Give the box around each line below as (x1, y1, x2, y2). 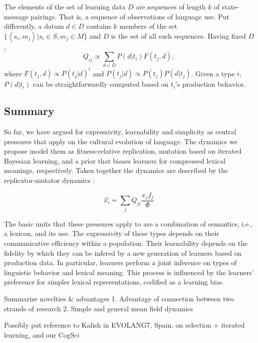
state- (222, 1, 239, 11)
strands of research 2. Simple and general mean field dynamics (4, 303, 193, 313)
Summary (4, 103, 55, 118)
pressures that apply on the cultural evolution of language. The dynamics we (4, 136, 238, 146)
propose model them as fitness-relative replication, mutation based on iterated (4, 146, 242, 156)
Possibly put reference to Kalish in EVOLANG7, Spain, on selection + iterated (4, 320, 245, 330)
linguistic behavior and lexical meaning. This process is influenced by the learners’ (4, 267, 254, 277)
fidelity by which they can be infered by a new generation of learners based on (4, 247, 242, 258)
